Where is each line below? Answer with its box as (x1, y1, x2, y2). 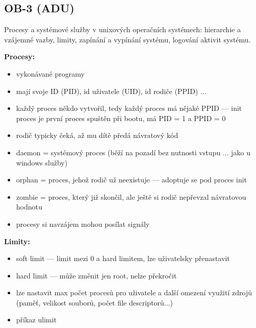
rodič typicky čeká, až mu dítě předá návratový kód (16, 130, 178, 140)
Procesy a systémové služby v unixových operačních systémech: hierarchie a (4, 24, 241, 35)
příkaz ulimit (16, 314, 57, 325)
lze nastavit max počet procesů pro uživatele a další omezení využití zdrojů (16, 287, 252, 298)
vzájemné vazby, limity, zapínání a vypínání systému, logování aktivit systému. (4, 34, 251, 44)
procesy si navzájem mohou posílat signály (16, 218, 150, 229)
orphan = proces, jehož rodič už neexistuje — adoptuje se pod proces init (16, 174, 247, 185)
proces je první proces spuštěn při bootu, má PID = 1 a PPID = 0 (16, 112, 226, 123)
